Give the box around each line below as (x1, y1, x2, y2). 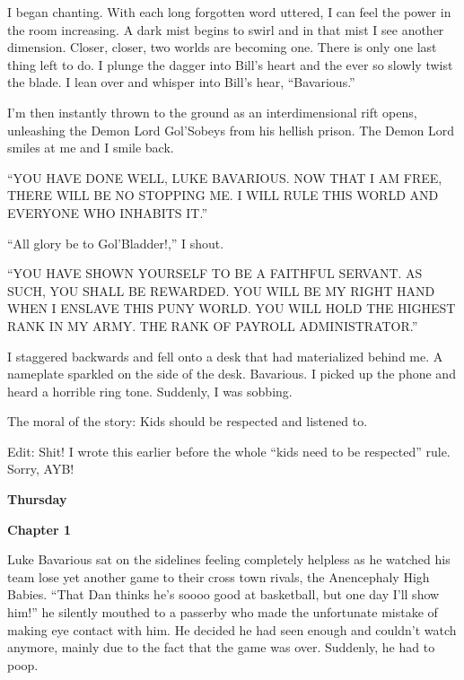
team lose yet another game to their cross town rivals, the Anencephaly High (7, 567, 430, 586)
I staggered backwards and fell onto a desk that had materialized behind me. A (7, 346, 443, 365)
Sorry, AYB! (7, 459, 74, 478)
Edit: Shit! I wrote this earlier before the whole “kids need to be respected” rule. (7, 441, 451, 460)
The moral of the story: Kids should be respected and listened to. (7, 412, 368, 431)
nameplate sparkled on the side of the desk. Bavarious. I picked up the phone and (7, 364, 456, 383)
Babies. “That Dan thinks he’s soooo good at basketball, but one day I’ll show (7, 585, 440, 604)
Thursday (7, 490, 67, 509)
